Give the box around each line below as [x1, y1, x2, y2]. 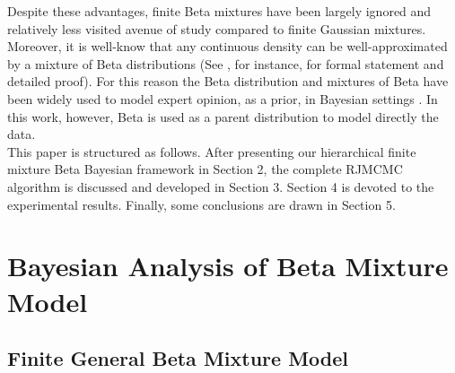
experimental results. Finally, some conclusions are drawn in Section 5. [7, 195, 396, 213]
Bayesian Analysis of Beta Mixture [7, 247, 449, 284]
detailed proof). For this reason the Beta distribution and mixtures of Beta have [7, 72, 449, 91]
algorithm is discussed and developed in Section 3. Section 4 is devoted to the [7, 177, 434, 195]
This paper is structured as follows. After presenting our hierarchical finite [7, 142, 416, 160]
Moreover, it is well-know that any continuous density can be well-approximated [7, 37, 448, 56]
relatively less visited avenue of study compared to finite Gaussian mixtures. [7, 19, 426, 38]
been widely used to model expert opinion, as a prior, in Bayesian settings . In [7, 89, 438, 108]
